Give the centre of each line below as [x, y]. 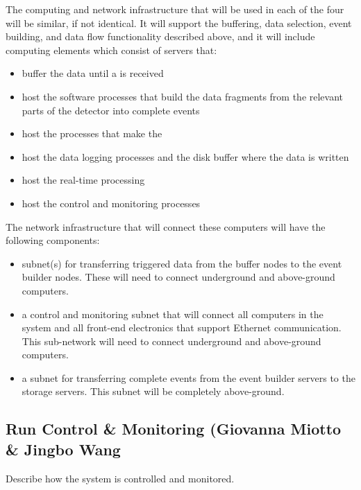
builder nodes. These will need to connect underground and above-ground [178, 277]
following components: [53, 240]
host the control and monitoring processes [111, 203]
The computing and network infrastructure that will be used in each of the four [175, 9]
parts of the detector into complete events [111, 110]
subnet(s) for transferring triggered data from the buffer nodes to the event [182, 263]
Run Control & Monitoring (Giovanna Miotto [174, 429]
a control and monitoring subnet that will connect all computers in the [173, 314]
